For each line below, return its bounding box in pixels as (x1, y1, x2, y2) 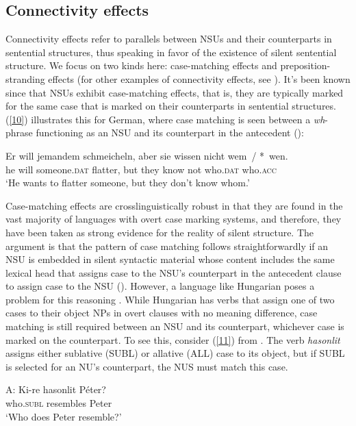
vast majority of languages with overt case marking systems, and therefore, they (5, 212, 342, 226)
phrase (5, 125, 33, 140)
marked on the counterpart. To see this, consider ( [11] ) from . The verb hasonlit (5, 332, 340, 347)
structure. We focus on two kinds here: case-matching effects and (5, 58, 277, 73)
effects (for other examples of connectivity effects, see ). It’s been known (48, 71, 351, 86)
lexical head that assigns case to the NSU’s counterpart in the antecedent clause (5, 265, 342, 279)
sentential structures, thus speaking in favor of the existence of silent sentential (5, 45, 337, 59)
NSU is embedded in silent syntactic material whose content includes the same (5, 252, 335, 266)
